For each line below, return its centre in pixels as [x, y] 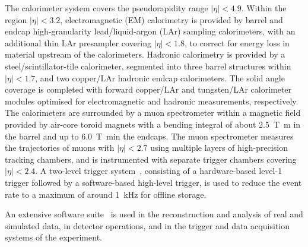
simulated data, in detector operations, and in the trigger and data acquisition [147, 225]
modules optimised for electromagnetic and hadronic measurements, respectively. [152, 101]
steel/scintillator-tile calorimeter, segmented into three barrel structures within [148, 66]
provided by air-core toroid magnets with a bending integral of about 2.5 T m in [153, 124]
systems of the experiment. [53, 237]
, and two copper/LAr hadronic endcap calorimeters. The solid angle [160, 77]
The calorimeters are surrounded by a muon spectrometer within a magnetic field [153, 113]
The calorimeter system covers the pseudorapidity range [107, 8]
